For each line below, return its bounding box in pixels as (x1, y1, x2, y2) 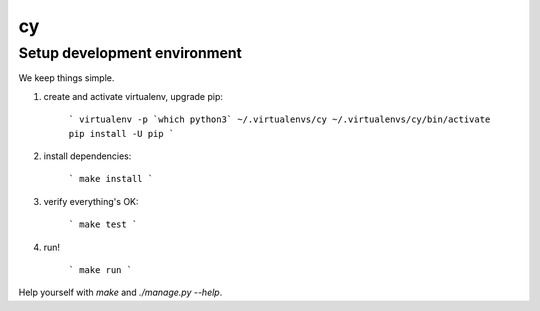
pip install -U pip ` (68, 128, 175, 139)
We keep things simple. (18, 72, 115, 84)
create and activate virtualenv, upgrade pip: (43, 90, 224, 102)
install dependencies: (43, 150, 132, 162)
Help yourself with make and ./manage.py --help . (18, 286, 223, 299)
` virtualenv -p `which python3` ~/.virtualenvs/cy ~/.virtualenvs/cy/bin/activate (68, 114, 491, 125)
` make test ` (68, 219, 138, 230)
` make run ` (68, 264, 133, 275)
